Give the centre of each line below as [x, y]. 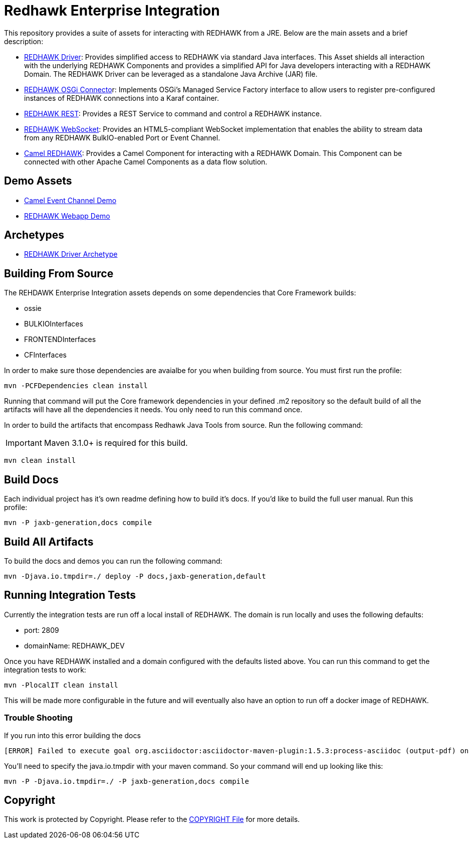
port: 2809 [42, 630]
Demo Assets [38, 181]
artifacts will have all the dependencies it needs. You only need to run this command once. [153, 410]
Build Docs [31, 479]
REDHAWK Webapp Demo [67, 216]
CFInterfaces [45, 355]
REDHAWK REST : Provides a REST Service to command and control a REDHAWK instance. [173, 113]
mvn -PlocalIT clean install [61, 685]
